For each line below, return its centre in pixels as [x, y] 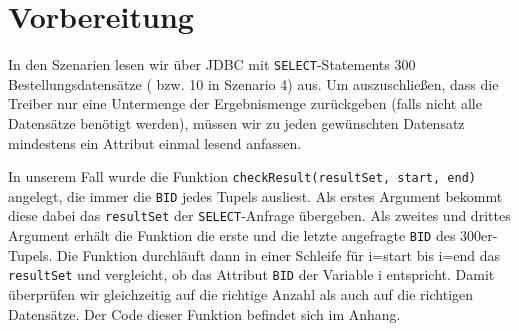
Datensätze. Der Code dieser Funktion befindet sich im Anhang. [204, 313]
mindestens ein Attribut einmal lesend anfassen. [155, 142]
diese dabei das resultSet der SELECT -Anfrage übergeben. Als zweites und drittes [259, 215]
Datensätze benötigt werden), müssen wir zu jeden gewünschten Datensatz [236, 122]
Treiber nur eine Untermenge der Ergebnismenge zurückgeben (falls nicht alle [245, 103]
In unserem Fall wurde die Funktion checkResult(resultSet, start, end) [242, 176]
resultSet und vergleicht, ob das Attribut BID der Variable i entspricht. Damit [251, 274]
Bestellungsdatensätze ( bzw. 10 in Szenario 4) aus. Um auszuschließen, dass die [253, 83]
